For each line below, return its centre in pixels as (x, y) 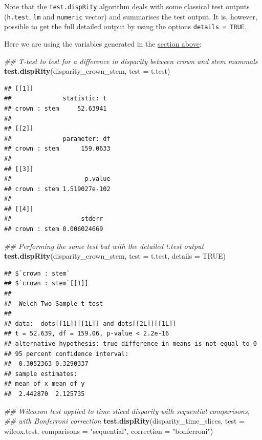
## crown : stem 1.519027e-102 (57, 189)
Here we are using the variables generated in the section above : (103, 43)
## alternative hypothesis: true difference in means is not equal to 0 (130, 344)
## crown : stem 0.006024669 (54, 229)
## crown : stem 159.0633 (57, 149)
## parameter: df (57, 139)
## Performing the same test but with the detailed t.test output (104, 246)
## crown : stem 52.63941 (56, 108)
